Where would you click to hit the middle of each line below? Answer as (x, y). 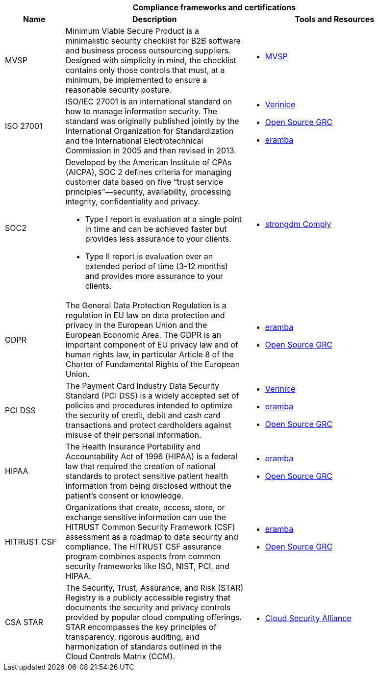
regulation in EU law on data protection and (145, 315)
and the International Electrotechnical (134, 141)
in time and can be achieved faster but (156, 229)
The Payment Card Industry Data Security (142, 386)
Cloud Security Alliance (308, 618)
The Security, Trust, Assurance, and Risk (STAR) (154, 588)
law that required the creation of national (140, 466)
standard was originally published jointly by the (152, 121)
